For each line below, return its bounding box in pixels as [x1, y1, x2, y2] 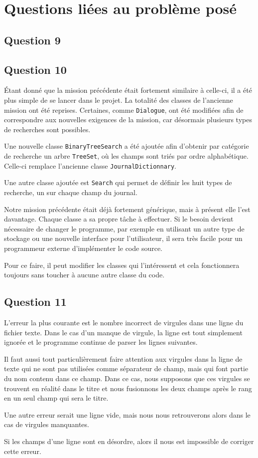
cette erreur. [4, 446, 41, 456]
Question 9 [4, 32, 61, 47]
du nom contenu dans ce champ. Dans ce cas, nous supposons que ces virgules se [4, 373, 250, 383]
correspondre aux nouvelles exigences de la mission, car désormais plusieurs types [4, 114, 252, 125]
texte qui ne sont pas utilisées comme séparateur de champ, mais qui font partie [4, 363, 249, 374]
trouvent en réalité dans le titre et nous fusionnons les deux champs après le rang [4, 383, 252, 393]
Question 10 [4, 61, 67, 77]
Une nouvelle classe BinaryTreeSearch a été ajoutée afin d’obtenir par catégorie [4, 141, 249, 151]
